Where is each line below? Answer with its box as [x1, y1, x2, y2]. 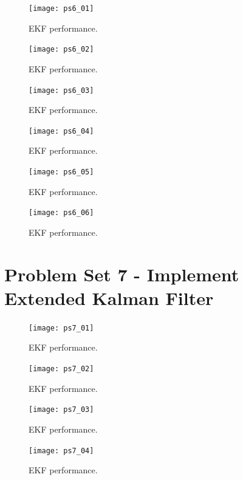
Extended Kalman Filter [4, 285, 214, 310]
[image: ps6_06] [29, 208, 94, 218]
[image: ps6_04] [29, 126, 94, 135]
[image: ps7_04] [29, 446, 94, 455]
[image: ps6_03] [29, 86, 94, 95]
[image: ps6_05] [29, 168, 94, 176]
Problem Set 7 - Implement [4, 261, 239, 286]
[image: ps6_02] [29, 45, 94, 54]
